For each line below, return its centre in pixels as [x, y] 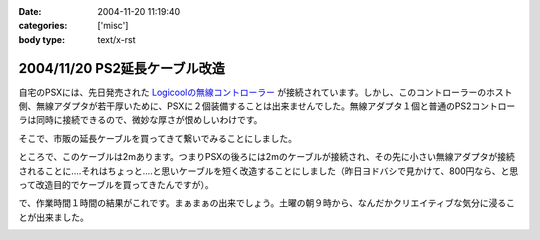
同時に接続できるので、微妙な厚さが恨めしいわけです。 [149, 120]
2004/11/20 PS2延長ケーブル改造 [121, 68]
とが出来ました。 [53, 217]
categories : [43, 26]
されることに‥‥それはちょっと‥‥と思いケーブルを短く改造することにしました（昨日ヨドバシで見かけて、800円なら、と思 [268, 171]
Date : [30, 11]
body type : [41, 39]
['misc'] [113, 26]
